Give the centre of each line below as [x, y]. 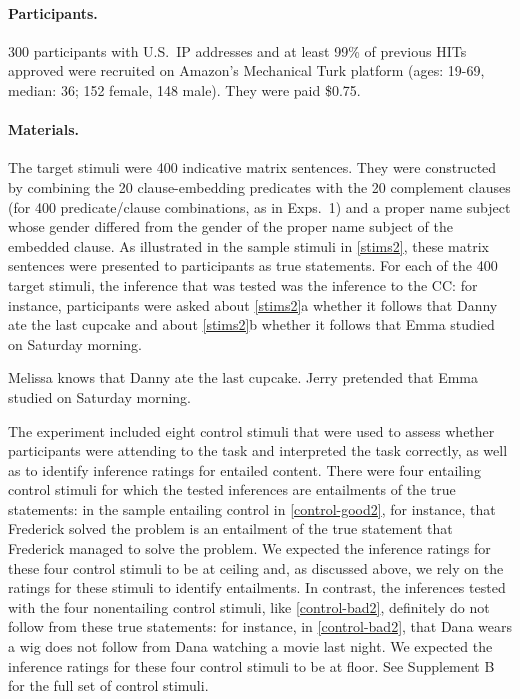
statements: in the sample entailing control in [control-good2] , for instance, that [252, 508]
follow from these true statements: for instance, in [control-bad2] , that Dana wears [260, 626]
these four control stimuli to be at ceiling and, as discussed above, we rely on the [256, 567]
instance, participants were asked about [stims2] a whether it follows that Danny [253, 304]
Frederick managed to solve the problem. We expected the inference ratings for [249, 548]
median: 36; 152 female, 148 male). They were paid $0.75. [184, 89]
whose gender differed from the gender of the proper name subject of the [230, 226]
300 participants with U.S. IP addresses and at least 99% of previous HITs [237, 50]
